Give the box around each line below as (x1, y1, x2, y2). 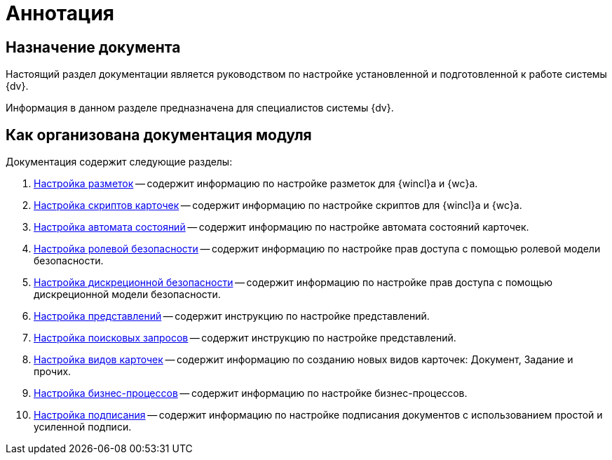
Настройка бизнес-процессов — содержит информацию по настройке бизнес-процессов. (34, 387, 468, 400)
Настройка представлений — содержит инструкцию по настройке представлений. (34, 310, 430, 323)
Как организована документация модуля (6, 126, 312, 144)
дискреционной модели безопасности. (34, 288, 221, 301)
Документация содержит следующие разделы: (6, 156, 233, 168)
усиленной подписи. (34, 421, 132, 433)
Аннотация (6, 1, 114, 25)
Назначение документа (6, 38, 181, 56)
